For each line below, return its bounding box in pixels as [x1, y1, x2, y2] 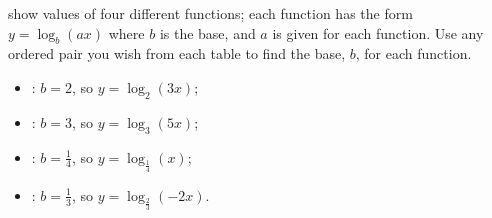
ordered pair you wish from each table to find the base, [8, 43, 346, 64]
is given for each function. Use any [272, 22, 484, 43]
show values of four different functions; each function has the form [8, 3, 413, 23]
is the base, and [159, 22, 256, 43]
